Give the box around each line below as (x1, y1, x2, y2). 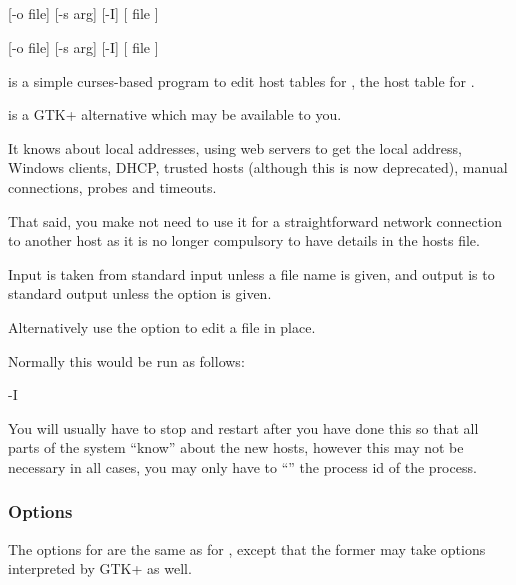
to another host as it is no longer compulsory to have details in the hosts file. (8, 230, 480, 251)
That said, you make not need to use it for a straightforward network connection (8, 210, 502, 231)
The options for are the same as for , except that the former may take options (8, 538, 486, 559)
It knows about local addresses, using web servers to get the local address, (8, 137, 462, 158)
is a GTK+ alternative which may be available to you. (8, 104, 342, 125)
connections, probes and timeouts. (8, 176, 217, 197)
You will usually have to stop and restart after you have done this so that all (8, 417, 479, 438)
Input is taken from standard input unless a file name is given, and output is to (8, 263, 495, 284)
